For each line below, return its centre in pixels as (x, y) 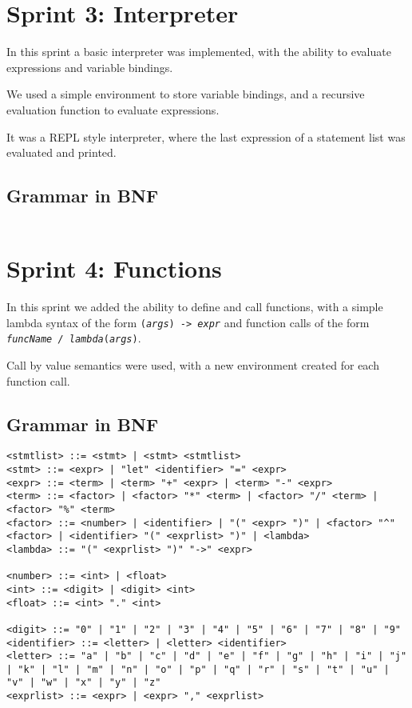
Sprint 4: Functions (114, 268)
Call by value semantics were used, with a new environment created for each (193, 364)
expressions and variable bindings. (90, 67)
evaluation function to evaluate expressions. (113, 109)
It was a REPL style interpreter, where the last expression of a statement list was (206, 136)
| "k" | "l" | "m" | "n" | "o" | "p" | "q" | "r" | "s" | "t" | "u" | (198, 669)
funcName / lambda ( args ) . (74, 338)
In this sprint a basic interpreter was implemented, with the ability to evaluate (199, 52)
